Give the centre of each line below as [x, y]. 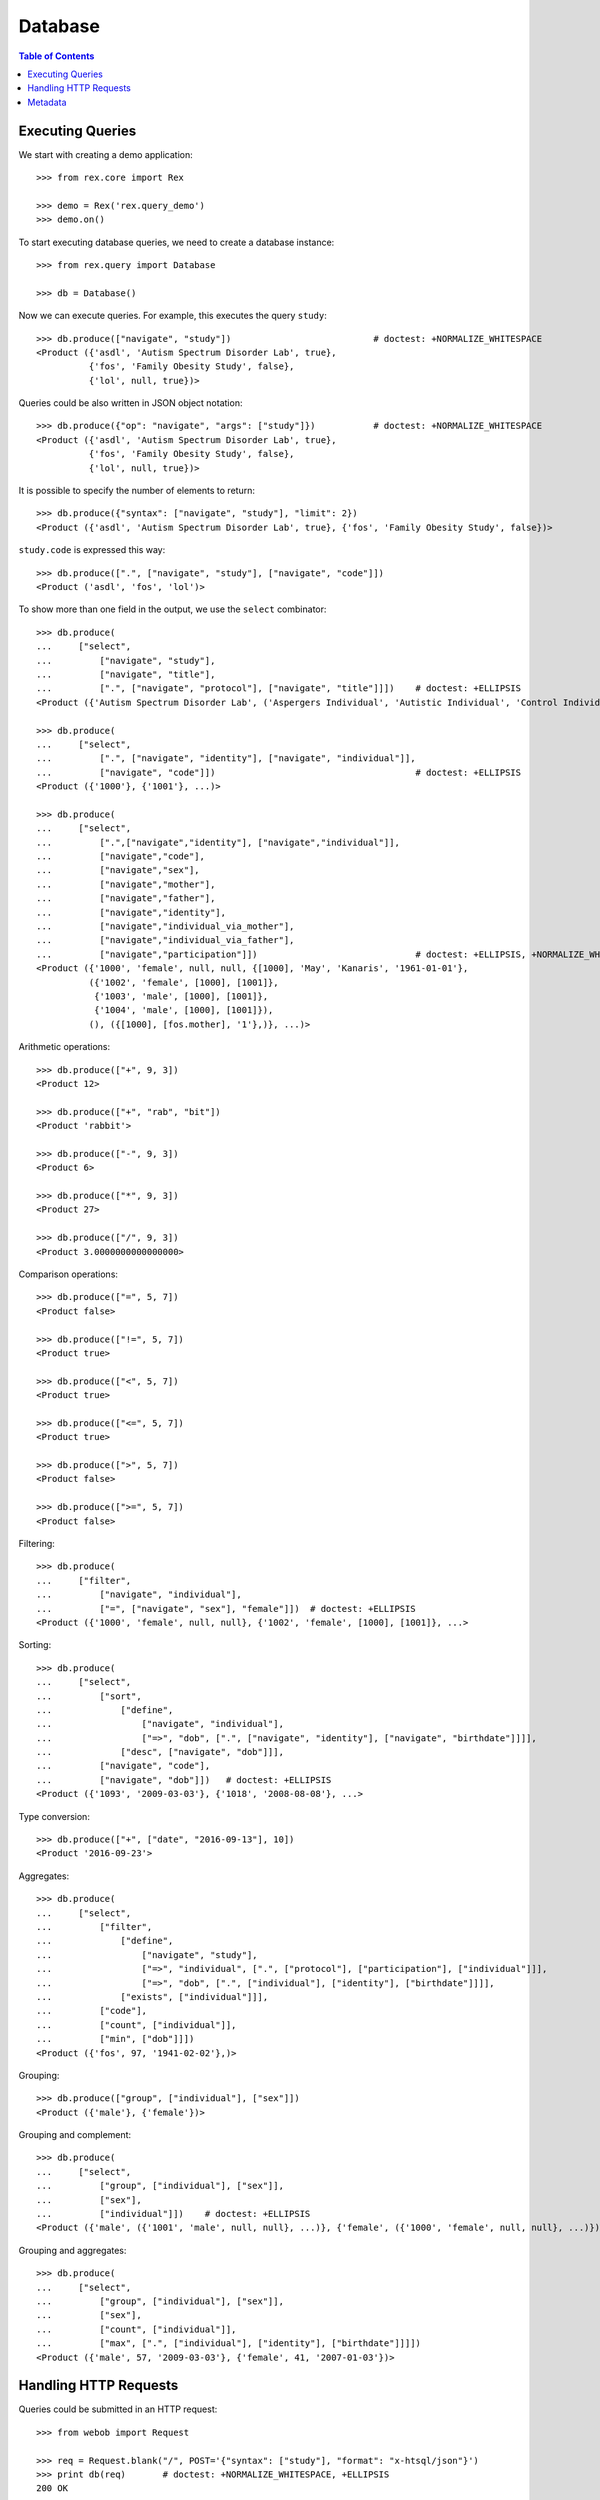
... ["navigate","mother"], [126, 884]
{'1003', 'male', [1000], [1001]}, [181, 996]
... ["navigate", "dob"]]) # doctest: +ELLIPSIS [184, 1779]
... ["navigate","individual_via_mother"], [165, 926]
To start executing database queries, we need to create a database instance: [176, 242]
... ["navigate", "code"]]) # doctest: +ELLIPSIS [279, 772]
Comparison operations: [68, 1274]
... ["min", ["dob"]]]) [115, 2039]
